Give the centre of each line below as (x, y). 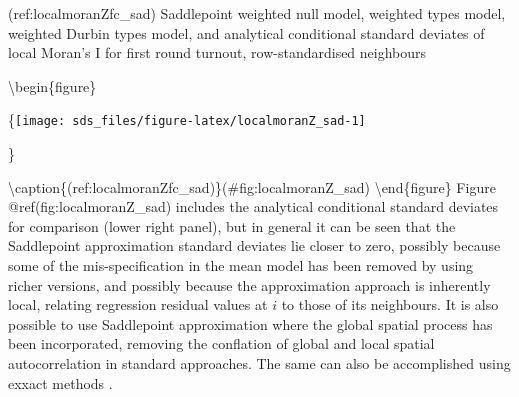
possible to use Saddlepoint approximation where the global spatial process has (250, 323)
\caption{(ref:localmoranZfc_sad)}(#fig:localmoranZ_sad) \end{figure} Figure (252, 186)
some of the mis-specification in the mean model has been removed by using (241, 265)
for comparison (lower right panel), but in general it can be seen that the (232, 225)
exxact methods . (60, 382)
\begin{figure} (52, 85)
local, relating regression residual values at (138, 304)
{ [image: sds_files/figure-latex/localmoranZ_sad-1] (187, 119)
